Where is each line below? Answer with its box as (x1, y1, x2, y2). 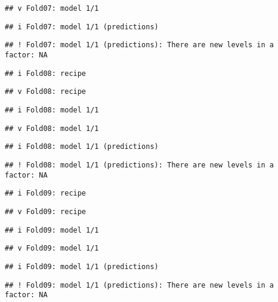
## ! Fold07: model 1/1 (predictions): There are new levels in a (5, 41, 274, 50)
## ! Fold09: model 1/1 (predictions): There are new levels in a (5, 280, 274, 289)
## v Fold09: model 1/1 (5, 244, 99, 253)
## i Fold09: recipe (5, 189, 87, 198)
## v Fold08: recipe (5, 87, 87, 96)
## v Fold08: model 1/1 (5, 124, 99, 133)
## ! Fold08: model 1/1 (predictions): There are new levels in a (5, 160, 274, 169)
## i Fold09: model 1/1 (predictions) (5, 262, 159, 271)
